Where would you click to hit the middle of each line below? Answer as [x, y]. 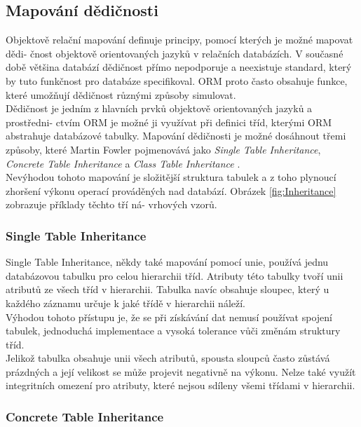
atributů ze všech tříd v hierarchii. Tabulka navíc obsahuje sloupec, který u [168, 289]
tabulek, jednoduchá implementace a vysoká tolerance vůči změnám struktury [173, 331]
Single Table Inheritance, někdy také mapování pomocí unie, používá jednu [167, 262]
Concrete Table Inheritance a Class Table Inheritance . [123, 163]
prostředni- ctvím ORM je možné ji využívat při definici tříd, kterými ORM [169, 122]
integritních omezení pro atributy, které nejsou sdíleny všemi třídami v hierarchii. [180, 385]
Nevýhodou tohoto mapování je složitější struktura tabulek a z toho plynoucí [171, 177]
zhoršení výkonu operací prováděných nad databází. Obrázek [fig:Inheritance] [171, 190]
